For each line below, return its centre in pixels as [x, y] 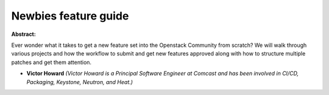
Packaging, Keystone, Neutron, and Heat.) [80, 82]
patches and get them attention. [51, 62]
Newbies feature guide [70, 16]
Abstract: [23, 34]
